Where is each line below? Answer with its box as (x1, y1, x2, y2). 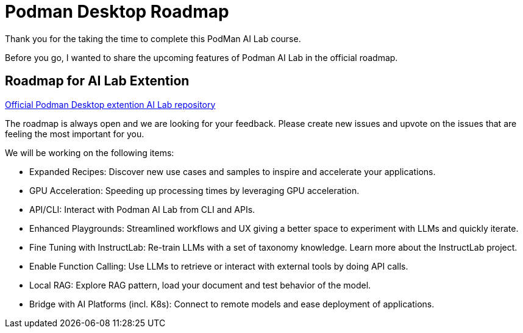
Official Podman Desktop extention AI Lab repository (5, 99, 216, 110)
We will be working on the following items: (5, 147, 174, 158)
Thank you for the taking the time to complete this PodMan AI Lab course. (5, 33, 301, 44)
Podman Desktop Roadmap (5, 1, 229, 22)
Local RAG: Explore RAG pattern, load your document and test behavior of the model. (29, 279, 371, 290)
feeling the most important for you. (5, 128, 144, 139)
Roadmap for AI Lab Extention (5, 73, 190, 89)
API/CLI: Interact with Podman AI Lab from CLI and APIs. (29, 204, 255, 215)
